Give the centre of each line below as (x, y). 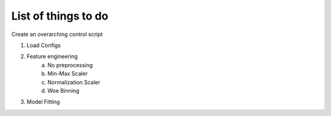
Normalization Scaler (74, 82)
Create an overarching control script (57, 34)
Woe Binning (63, 90)
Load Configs (44, 45)
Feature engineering (52, 56)
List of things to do (60, 16)
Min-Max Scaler (68, 74)
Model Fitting (44, 102)
